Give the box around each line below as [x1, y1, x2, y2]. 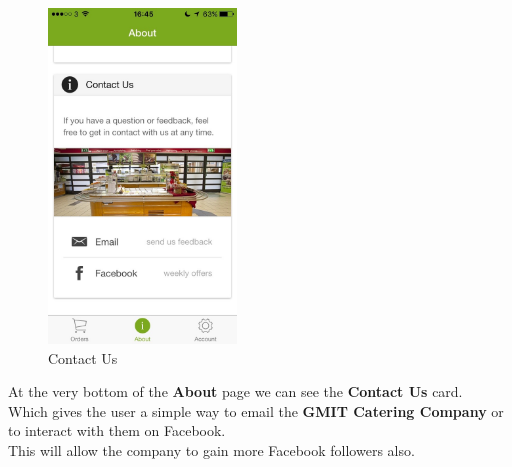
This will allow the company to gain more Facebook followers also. [8, 439, 415, 460]
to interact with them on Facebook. [8, 420, 226, 441]
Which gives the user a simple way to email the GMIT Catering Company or [8, 400, 504, 421]
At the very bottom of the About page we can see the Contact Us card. [8, 381, 463, 402]
